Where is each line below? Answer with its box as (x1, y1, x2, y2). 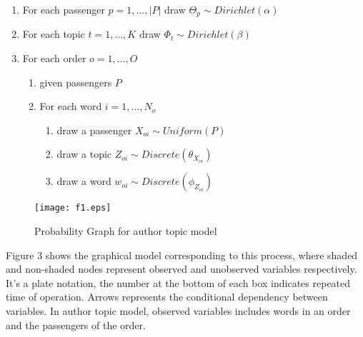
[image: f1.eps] (34, 203, 111, 213)
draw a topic (56, 146, 112, 161)
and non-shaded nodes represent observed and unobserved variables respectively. (6, 261, 357, 276)
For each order (22, 51, 86, 66)
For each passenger (22, 2, 105, 16)
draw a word (56, 173, 111, 188)
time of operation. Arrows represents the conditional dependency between (6, 289, 328, 304)
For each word (39, 99, 102, 114)
